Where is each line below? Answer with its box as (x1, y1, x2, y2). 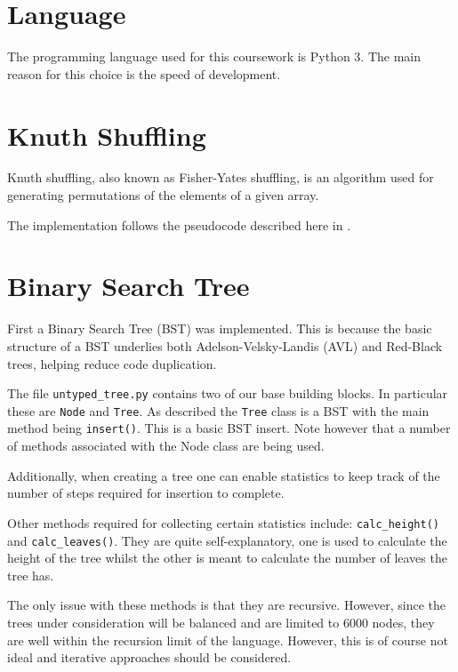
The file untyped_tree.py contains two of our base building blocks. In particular (7, 384, 448, 403)
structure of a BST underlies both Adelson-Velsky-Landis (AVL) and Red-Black (7, 336, 443, 355)
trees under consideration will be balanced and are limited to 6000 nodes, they (7, 612, 435, 631)
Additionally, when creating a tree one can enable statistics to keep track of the (7, 466, 440, 484)
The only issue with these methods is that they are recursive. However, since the (7, 596, 446, 614)
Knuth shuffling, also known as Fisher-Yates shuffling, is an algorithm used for (7, 168, 434, 187)
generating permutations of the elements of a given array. (7, 186, 319, 204)
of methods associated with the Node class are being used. (7, 436, 325, 455)
